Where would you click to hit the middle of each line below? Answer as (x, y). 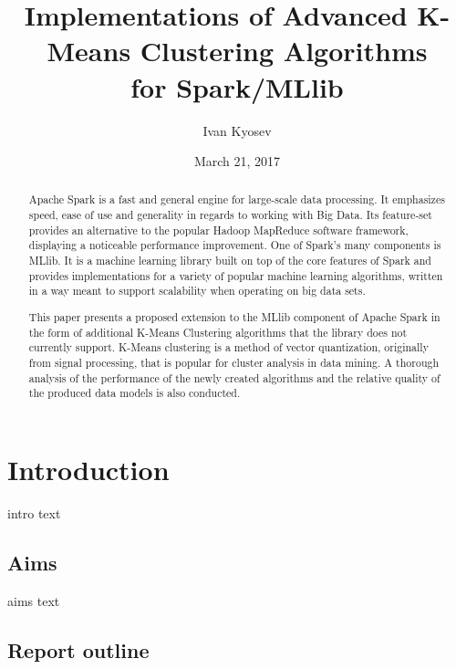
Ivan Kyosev (237, 130)
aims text (34, 600)
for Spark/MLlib (237, 86)
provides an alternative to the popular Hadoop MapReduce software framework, (218, 230)
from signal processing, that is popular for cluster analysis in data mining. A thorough (234, 362)
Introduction (88, 469)
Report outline (78, 649)
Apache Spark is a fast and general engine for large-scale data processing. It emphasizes (237, 199)
